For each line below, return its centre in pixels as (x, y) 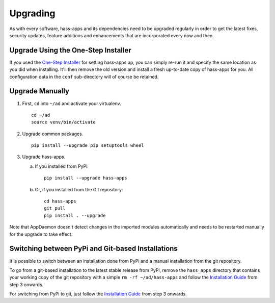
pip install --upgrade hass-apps (86, 178)
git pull (55, 208)
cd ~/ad (41, 115)
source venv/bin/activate (64, 122)
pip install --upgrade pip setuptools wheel (88, 146)
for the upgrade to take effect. (41, 234)
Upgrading (32, 13)
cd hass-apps (60, 201)
